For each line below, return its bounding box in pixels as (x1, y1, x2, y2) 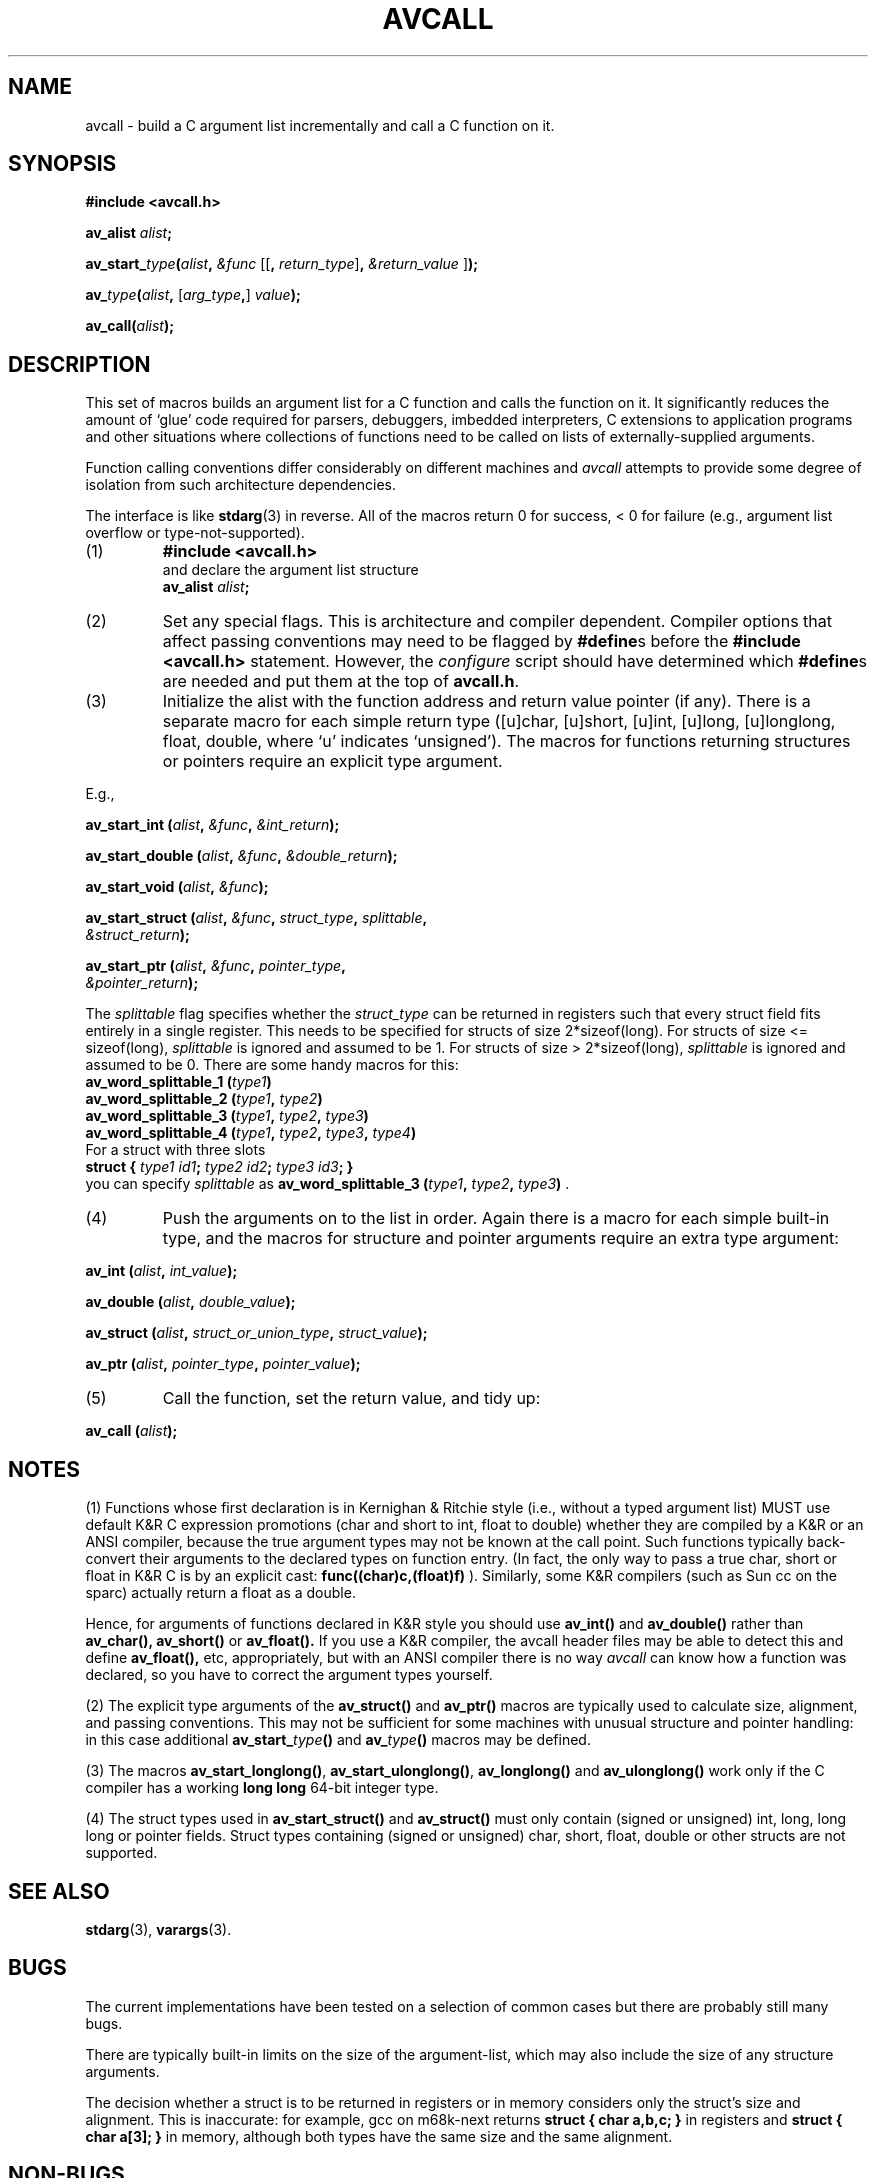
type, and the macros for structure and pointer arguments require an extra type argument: (162, 1228, 839, 1249)
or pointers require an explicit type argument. (162, 751, 503, 772)
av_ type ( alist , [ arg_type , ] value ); (85, 286, 301, 304)
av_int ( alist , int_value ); (85, 1262, 238, 1280)
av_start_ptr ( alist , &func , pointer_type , (85, 957, 346, 975)
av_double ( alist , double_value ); (85, 1293, 296, 1311)
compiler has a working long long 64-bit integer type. (85, 1779, 439, 1797)
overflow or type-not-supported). (85, 524, 305, 542)
